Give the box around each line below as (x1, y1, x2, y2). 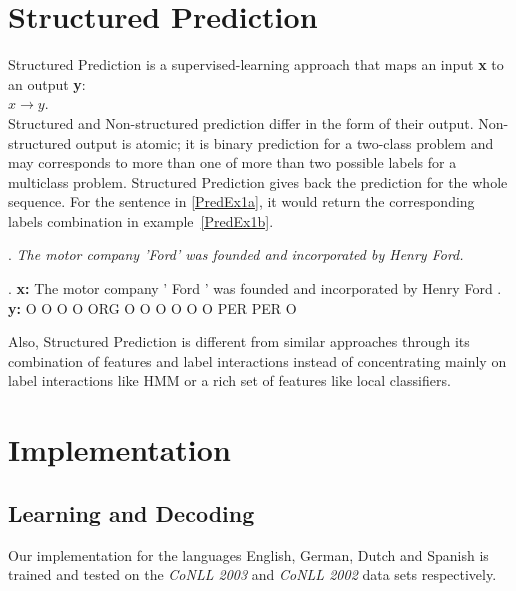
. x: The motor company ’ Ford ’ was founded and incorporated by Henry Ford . (8, 278, 502, 299)
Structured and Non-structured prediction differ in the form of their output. (8, 112, 474, 133)
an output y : (8, 73, 86, 94)
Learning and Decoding (8, 497, 255, 528)
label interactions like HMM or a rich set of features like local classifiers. (8, 370, 451, 391)
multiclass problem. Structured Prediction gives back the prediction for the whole (8, 171, 508, 192)
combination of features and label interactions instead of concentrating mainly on (8, 350, 507, 371)
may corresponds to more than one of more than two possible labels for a (8, 152, 457, 173)
